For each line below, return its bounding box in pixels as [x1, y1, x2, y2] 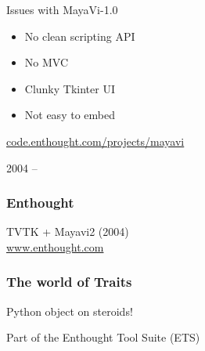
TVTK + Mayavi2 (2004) [6, 223, 129, 240]
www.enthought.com [6, 238, 104, 255]
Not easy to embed [24, 107, 115, 123]
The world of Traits [6, 272, 132, 291]
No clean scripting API [24, 27, 135, 44]
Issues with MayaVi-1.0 [6, 2, 118, 17]
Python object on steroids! [6, 302, 133, 319]
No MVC [24, 54, 69, 71]
